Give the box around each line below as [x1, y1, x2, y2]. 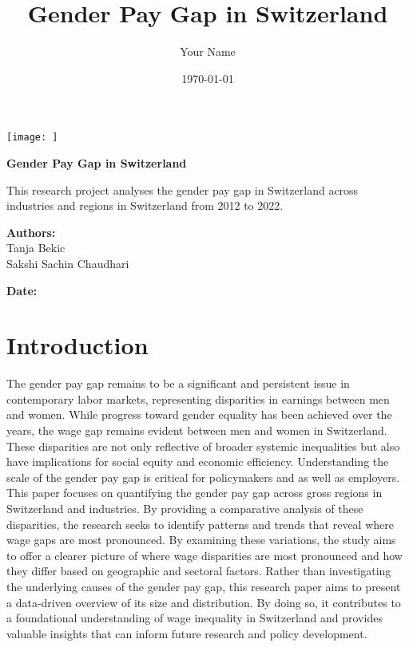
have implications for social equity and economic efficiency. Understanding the [6, 453, 389, 470]
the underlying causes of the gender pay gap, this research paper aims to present [6, 578, 401, 594]
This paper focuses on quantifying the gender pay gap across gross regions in [6, 484, 383, 501]
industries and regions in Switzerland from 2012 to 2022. [6, 197, 284, 214]
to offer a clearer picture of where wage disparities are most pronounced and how [6, 546, 403, 563]
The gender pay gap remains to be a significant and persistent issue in [6, 375, 350, 392]
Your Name [180, 43, 236, 60]
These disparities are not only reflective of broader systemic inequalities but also [6, 437, 400, 454]
